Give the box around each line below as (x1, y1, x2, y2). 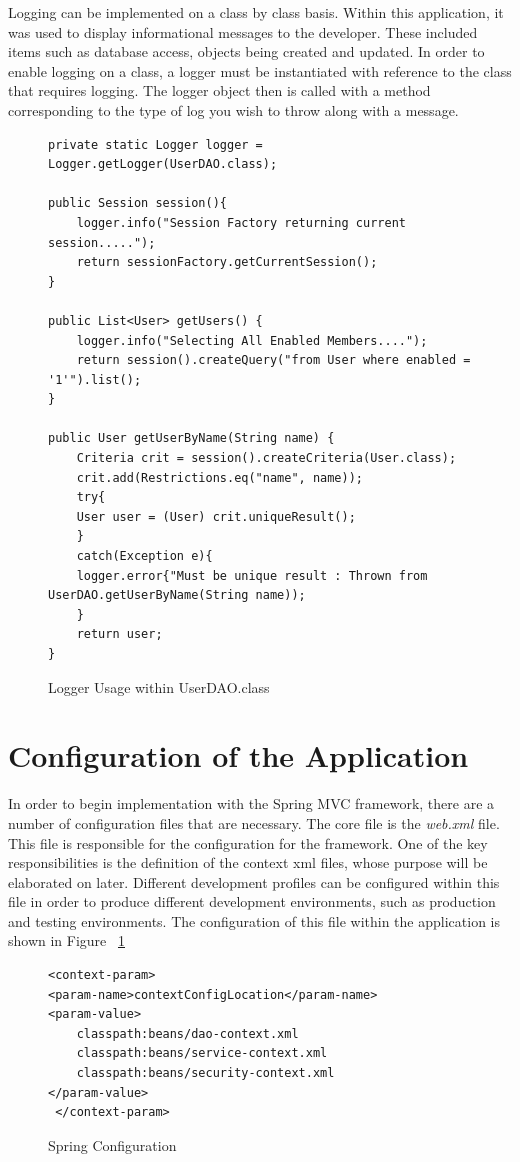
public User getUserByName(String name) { (48, 431, 335, 446)
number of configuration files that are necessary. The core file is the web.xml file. (8, 812, 500, 833)
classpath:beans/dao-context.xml (76, 1026, 299, 1041)
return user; (76, 627, 163, 642)
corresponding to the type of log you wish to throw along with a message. (8, 99, 459, 120)
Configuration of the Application (8, 735, 469, 776)
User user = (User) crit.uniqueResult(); (76, 509, 356, 524)
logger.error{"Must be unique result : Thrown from (76, 568, 428, 583)
